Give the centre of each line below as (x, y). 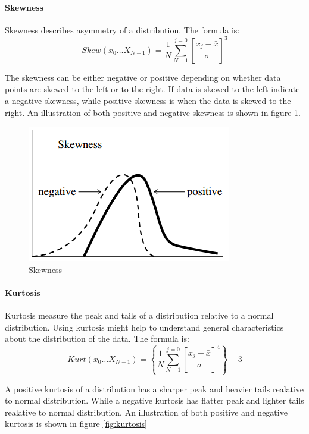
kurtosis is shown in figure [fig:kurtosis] (76, 424)
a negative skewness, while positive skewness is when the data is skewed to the (148, 101)
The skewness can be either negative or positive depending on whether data (143, 77)
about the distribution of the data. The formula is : (97, 339)
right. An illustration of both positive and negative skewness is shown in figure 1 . (153, 112)
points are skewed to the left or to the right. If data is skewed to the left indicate (152, 89)
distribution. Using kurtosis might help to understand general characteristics (144, 327)
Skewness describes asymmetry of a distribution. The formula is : (122, 29)
